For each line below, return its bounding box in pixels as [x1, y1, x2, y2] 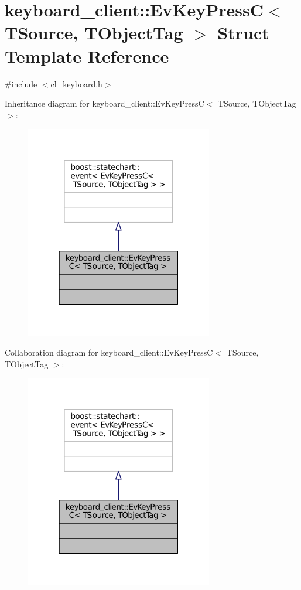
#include [5, 77, 37, 90]
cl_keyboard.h [50, 77, 102, 90]
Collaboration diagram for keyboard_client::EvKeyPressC [5, 346, 213, 359]
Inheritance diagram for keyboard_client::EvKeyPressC [5, 97, 204, 110]
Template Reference [5, 43, 169, 67]
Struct [217, 21, 269, 45]
